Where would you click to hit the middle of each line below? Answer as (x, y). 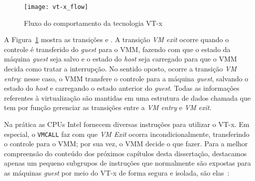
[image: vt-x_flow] (56, 7)
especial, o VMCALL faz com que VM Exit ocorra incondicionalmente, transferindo (127, 134)
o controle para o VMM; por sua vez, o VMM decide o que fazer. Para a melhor (126, 144)
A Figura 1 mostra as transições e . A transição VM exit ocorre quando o (117, 39)
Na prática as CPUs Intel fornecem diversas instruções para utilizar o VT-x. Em (127, 124)
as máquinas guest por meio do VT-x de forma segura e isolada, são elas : (117, 173)
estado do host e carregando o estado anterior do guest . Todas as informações (122, 88)
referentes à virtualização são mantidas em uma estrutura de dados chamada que (127, 97)
